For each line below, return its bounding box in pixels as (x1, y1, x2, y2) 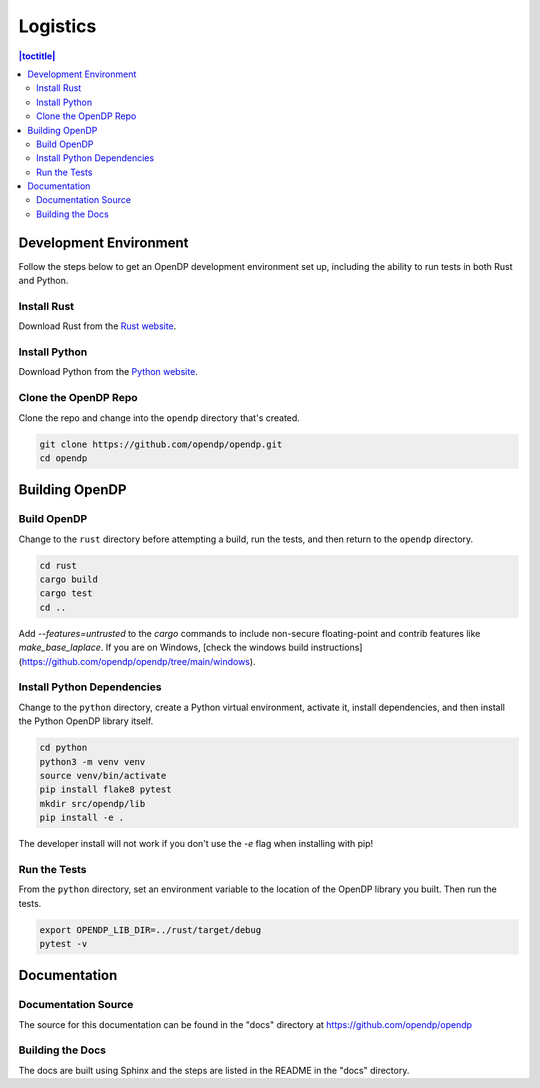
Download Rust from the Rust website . (18, 320, 177, 332)
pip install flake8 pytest (39, 784, 172, 795)
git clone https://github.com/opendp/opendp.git (39, 438, 283, 450)
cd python (39, 742, 88, 754)
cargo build (39, 574, 99, 585)
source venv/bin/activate (39, 770, 167, 781)
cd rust (39, 560, 77, 571)
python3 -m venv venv (39, 756, 146, 767)
